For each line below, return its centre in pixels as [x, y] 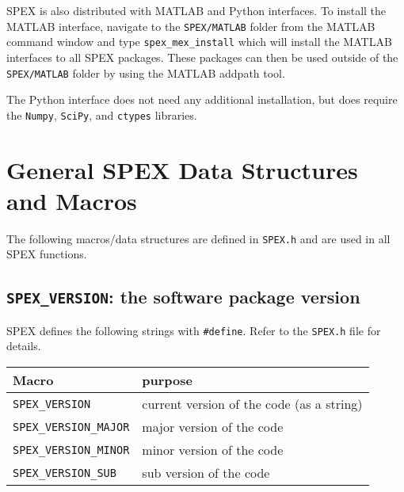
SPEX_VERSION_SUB [65, 473]
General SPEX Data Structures [182, 169]
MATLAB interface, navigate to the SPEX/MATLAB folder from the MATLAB [191, 26]
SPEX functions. [47, 254]
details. [24, 346]
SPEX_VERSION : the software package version [183, 297]
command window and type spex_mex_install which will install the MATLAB [199, 42]
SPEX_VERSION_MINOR [71, 450]
